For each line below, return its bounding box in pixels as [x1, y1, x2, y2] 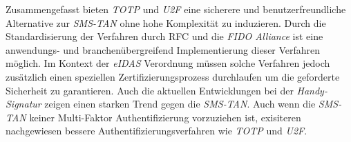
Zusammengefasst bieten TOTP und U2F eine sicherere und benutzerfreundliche [6, 2, 346, 16]
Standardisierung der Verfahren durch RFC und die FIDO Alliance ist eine [6, 29, 323, 43]
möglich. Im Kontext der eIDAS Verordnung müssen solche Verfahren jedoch [6, 56, 330, 70]
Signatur [6, 97, 41, 111]
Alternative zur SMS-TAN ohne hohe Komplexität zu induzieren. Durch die [6, 15, 326, 30]
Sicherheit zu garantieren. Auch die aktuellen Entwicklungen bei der [6, 83, 294, 97]
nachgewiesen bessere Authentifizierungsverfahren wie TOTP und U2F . [6, 123, 307, 138]
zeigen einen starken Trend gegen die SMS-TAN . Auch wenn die [44, 97, 316, 111]
